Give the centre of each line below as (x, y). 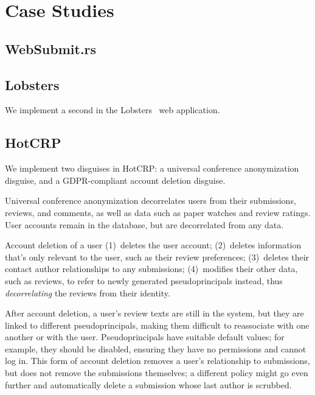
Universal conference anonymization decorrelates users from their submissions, (151, 201)
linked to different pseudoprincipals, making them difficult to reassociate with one (157, 325)
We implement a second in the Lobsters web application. (112, 110)
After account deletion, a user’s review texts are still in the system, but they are (154, 313)
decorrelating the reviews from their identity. (88, 292)
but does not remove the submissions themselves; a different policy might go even (157, 373)
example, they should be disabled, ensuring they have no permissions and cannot (156, 348)
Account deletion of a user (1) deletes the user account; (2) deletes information (153, 245)
